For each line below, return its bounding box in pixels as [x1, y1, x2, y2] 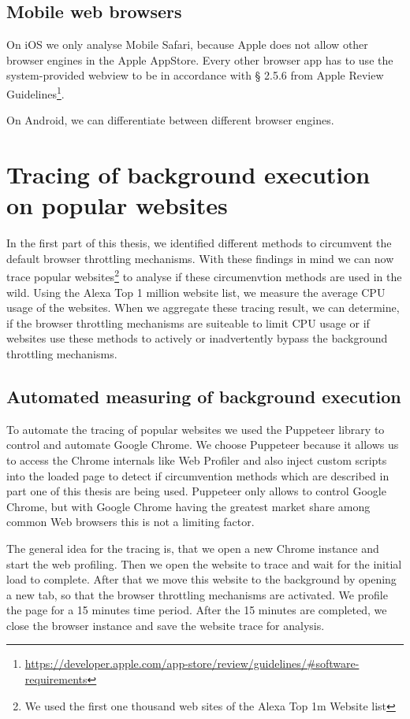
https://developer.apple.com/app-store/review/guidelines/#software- [24, 655, 360, 672]
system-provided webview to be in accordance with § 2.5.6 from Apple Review [6, 67, 384, 83]
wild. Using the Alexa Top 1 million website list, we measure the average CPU [6, 284, 386, 300]
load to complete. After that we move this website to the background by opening [6, 571, 397, 587]
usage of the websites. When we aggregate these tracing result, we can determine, [6, 299, 400, 316]
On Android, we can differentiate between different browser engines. [6, 112, 334, 128]
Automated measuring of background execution [6, 384, 401, 408]
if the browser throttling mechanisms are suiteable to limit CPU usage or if [6, 314, 370, 331]
